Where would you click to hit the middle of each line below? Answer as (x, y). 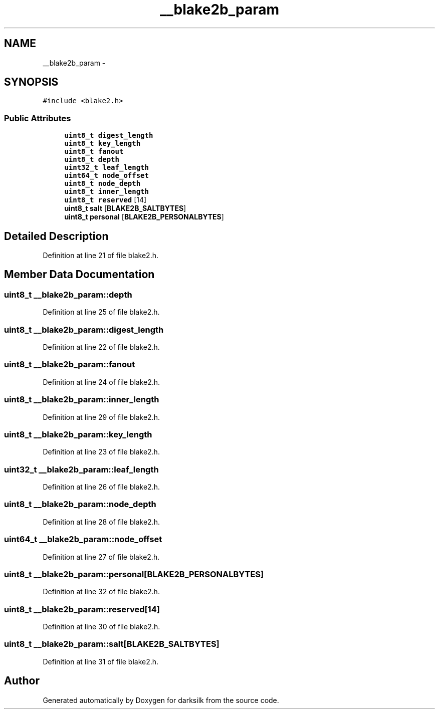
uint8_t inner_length (106, 192)
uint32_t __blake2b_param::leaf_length (81, 469)
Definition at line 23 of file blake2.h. (101, 452)
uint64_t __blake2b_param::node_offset (83, 539)
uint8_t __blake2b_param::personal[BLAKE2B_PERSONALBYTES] (134, 574)
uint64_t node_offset (106, 176)
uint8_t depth (92, 160)
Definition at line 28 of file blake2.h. (101, 522)
